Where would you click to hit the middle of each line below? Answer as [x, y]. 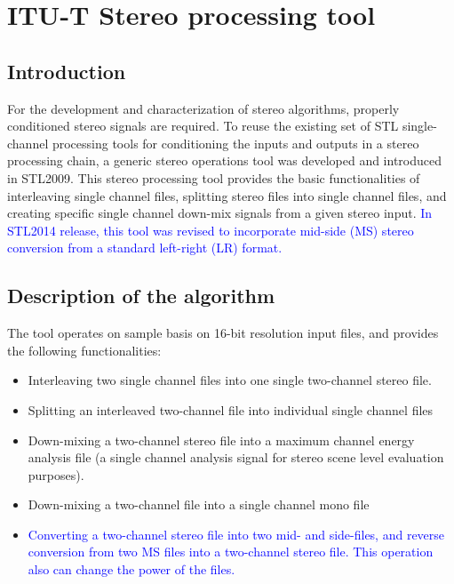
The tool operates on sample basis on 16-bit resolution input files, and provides [223, 333]
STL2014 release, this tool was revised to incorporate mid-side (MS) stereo [211, 230]
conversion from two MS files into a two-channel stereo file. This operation [231, 552]
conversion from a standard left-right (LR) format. [145, 248]
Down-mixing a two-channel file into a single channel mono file [199, 504]
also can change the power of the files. [131, 569]
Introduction [67, 71]
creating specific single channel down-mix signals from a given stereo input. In [220, 213]
